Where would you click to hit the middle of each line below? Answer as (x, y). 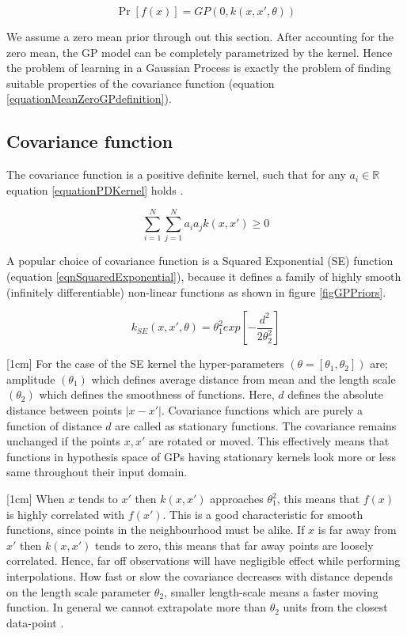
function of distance (54, 425)
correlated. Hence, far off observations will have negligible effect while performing (203, 560)
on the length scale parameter (79, 591)
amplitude (31, 379)
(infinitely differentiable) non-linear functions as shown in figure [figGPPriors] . (196, 291)
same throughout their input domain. (97, 472)
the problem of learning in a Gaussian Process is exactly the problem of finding (199, 68)
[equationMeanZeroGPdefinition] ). (89, 98)
